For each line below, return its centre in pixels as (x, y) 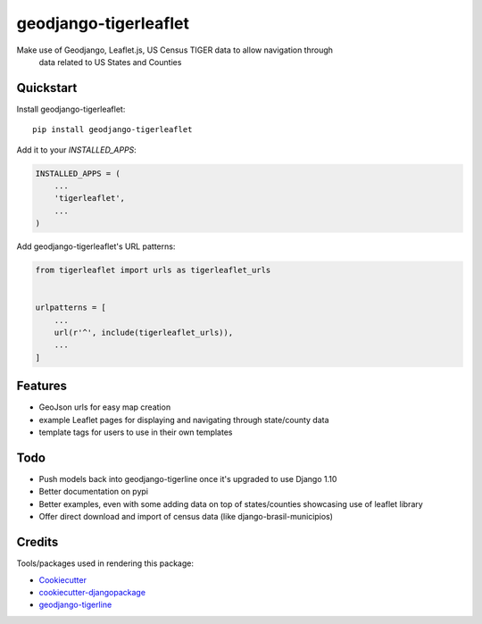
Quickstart (47, 88)
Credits (37, 542)
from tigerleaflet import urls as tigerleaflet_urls (153, 270)
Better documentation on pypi (94, 492)
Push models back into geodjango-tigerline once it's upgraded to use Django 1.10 (188, 479)
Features (42, 386)
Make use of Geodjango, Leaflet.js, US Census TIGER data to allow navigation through (175, 50)
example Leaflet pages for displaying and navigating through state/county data (184, 420)
